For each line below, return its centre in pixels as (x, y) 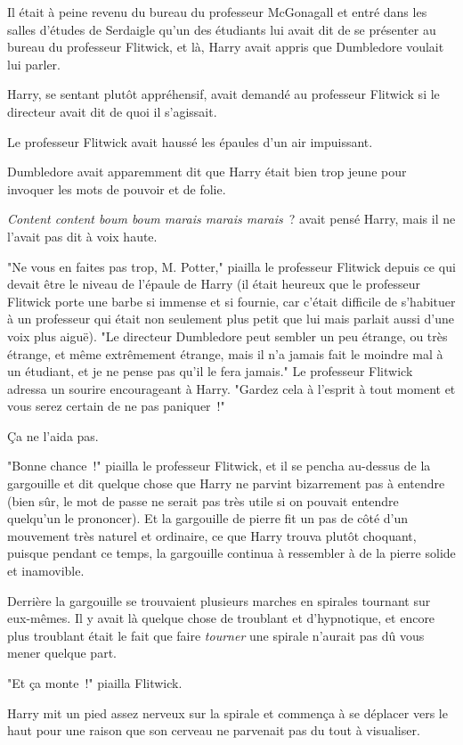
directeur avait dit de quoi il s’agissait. (112, 111)
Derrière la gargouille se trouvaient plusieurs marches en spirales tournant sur (219, 600)
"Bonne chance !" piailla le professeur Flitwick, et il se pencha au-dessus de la (219, 466)
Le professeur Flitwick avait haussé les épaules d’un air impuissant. (190, 141)
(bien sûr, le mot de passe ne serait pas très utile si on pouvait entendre (203, 500)
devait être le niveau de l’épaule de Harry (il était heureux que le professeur (214, 284)
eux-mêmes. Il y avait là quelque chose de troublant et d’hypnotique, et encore (221, 618)
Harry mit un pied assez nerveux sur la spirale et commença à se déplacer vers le (227, 712)
